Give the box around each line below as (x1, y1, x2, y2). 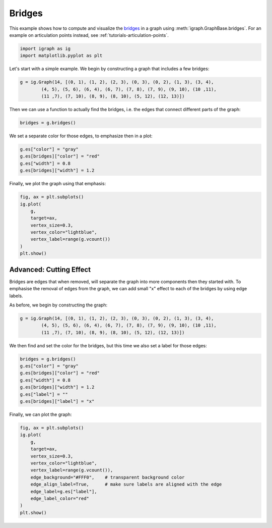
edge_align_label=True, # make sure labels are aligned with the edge (30, 482, 222, 487)
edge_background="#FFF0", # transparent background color (30, 474, 185, 480)
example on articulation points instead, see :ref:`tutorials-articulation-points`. (9, 32, 169, 38)
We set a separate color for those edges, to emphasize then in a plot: (9, 133, 153, 139)
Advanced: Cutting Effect (9, 265, 91, 274)
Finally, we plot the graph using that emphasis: (9, 181, 106, 187)
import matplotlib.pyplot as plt (20, 53, 103, 59)
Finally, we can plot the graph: (9, 411, 72, 417)
